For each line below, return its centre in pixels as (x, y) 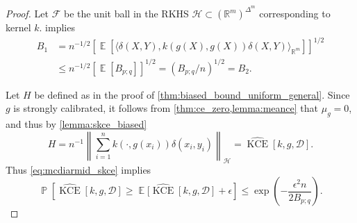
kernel (18, 27)
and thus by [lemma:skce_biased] (76, 124)
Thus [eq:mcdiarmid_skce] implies (78, 169)
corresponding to (295, 14)
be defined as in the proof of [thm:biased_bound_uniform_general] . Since (192, 94)
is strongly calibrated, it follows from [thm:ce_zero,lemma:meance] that (166, 108)
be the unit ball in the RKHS (126, 14)
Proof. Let (27, 14)
